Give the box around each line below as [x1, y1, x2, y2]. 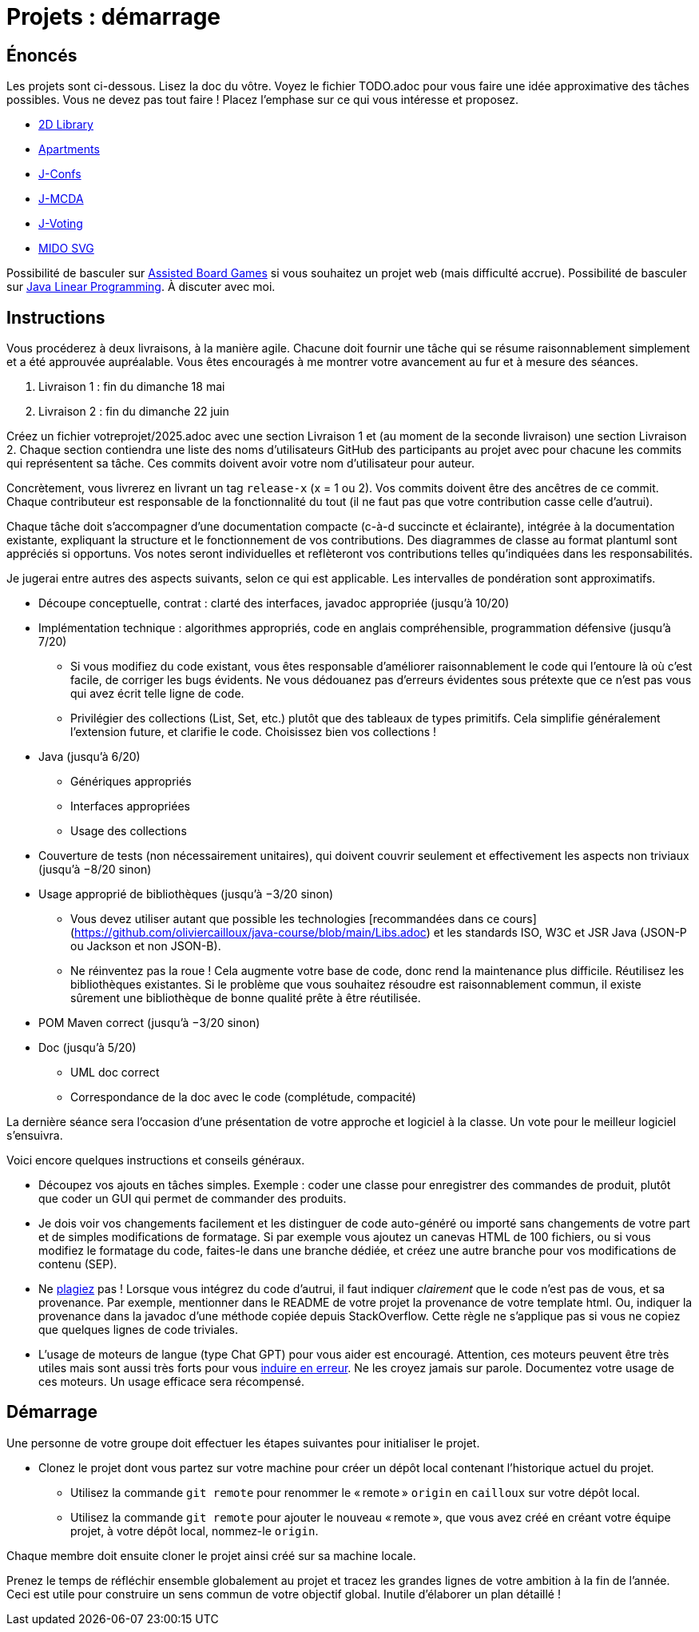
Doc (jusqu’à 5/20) [38, 1041, 137, 1055]
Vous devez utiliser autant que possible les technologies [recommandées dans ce [70, 912, 500, 926]
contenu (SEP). [38, 1257, 117, 1272]
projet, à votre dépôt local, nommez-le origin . [70, 1523, 319, 1538]
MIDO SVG [38, 241, 94, 256]
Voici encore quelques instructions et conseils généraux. [6, 1153, 305, 1168]
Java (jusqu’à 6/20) [38, 750, 141, 764]
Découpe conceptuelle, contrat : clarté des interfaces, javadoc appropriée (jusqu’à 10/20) [38, 596, 510, 611]
